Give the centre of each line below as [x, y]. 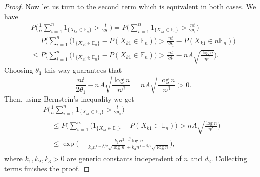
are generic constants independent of [124, 158]
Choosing [19, 70]
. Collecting [229, 158]
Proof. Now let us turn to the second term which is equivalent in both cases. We [130, 6]
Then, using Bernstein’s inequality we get [69, 98]
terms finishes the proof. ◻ [47, 168]
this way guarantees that [83, 70]
